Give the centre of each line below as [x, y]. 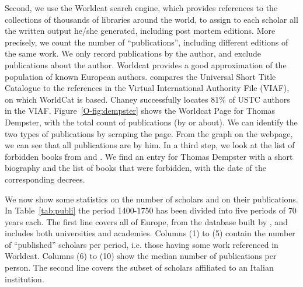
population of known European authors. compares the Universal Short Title [140, 76]
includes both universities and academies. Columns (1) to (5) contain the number [150, 233]
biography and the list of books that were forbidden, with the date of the [135, 168]
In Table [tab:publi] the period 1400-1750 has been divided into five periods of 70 [151, 210]
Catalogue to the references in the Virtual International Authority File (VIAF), [147, 88]
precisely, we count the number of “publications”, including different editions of [147, 42]
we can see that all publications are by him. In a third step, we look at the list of [150, 145]
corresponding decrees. [45, 179]
